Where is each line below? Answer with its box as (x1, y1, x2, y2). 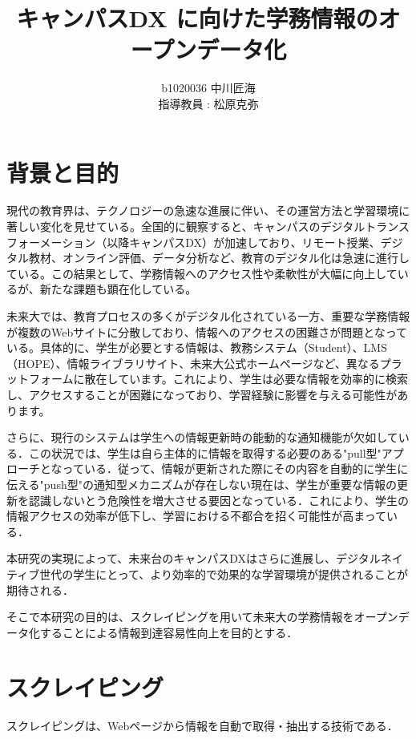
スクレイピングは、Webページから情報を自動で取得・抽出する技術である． (6, 717, 398, 734)
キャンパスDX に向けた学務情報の (16, 2, 378, 34)
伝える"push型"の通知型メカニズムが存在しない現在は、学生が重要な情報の (6, 475, 397, 492)
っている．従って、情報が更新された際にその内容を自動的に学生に (62, 460, 409, 477)
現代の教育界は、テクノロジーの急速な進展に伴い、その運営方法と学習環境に (6, 202, 410, 219)
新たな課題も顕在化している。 (39, 281, 197, 297)
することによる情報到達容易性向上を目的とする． (39, 624, 298, 640)
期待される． (6, 581, 74, 598)
